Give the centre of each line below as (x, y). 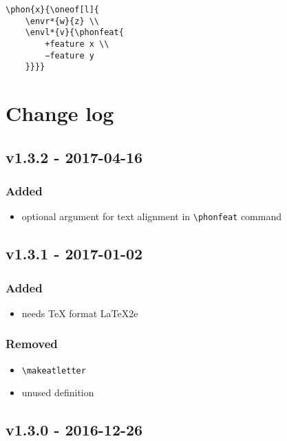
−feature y (70, 55)
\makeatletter (54, 370)
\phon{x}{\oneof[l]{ (53, 10)
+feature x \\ (77, 44)
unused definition (58, 392)
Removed (32, 344)
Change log (60, 113)
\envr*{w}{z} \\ (62, 21)
